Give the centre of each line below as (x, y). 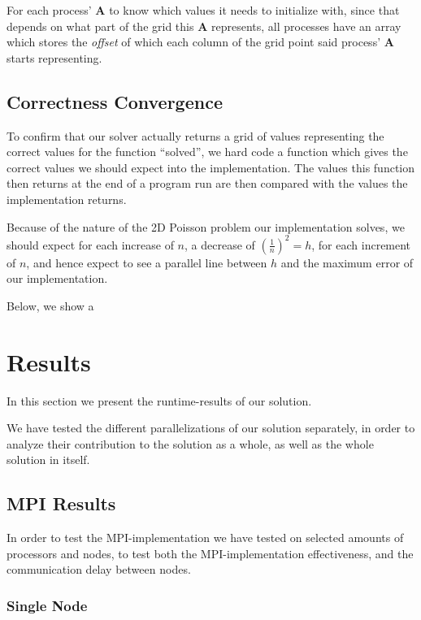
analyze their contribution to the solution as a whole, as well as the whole (190, 443)
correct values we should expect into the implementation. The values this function (211, 167)
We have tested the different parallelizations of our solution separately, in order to (211, 428)
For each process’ (49, 10)
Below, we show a (50, 305)
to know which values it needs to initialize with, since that (254, 10)
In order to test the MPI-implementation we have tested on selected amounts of (205, 538)
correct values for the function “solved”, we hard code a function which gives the (207, 152)
